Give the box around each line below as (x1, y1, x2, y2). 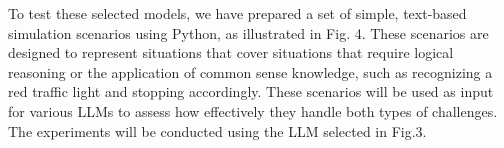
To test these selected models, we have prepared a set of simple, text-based (8, 3, 467, 23)
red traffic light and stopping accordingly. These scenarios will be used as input (8, 81, 494, 102)
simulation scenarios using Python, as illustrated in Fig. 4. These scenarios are (8, 22, 489, 43)
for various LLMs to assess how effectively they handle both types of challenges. (8, 100, 498, 121)
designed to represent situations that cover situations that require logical (8, 42, 454, 63)
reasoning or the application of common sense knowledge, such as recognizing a (8, 61, 493, 82)
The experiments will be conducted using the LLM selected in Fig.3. (8, 120, 427, 141)
